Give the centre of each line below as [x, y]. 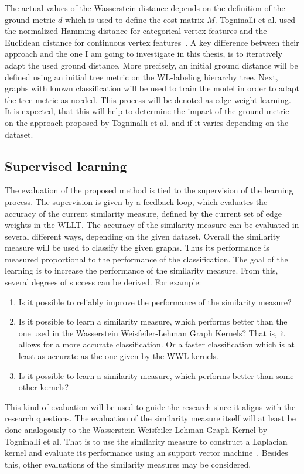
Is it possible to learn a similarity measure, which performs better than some [156, 375]
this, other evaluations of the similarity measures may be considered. [128, 464]
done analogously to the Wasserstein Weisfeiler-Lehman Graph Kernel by [136, 430]
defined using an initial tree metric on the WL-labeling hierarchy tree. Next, [141, 76]
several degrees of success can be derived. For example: [103, 282]
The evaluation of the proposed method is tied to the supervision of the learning [149, 190]
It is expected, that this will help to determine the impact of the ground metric [147, 111]
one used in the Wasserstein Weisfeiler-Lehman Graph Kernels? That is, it [152, 333]
